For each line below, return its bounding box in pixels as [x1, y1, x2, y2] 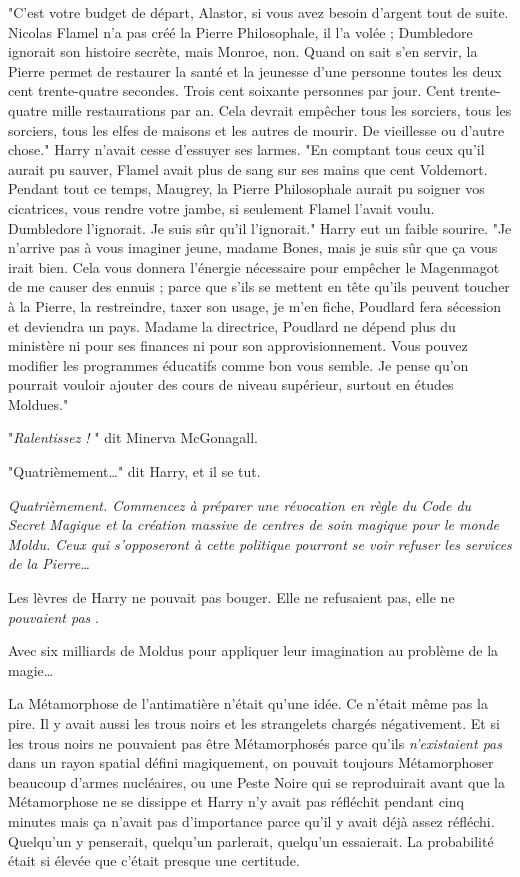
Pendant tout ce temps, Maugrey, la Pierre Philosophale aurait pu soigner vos [8, 178, 485, 199]
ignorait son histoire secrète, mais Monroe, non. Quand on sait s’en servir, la [8, 41, 478, 62]
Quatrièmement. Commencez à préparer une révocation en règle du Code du [8, 494, 472, 515]
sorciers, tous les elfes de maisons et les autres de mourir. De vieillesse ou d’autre [8, 119, 505, 140]
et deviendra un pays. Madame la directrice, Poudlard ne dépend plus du [8, 315, 456, 336]
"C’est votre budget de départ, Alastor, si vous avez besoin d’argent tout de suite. [8, 2, 509, 22]
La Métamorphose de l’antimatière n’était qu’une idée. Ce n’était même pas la [8, 693, 488, 714]
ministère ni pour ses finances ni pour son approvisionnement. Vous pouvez [8, 335, 468, 356]
